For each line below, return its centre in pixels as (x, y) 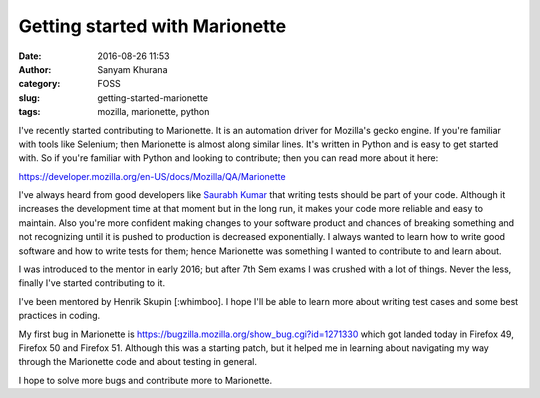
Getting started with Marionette (152, 26)
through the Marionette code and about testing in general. (138, 362)
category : (39, 84)
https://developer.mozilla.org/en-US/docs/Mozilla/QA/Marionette (152, 176)
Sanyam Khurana (132, 69)
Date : (30, 56)
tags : (29, 112)
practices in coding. (59, 316)
